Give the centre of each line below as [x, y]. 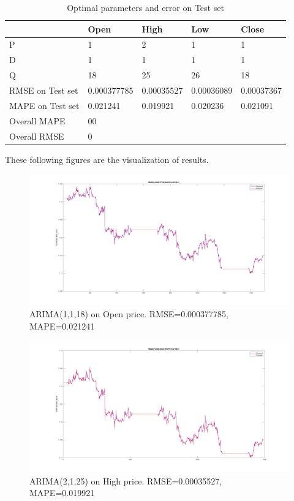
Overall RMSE [37, 136]
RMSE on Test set [44, 90]
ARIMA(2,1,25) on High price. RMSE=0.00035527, [126, 480]
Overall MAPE [37, 120]
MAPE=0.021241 [62, 326]
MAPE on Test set [44, 105]
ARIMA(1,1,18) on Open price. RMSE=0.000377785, [129, 314]
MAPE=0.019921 [62, 493]
